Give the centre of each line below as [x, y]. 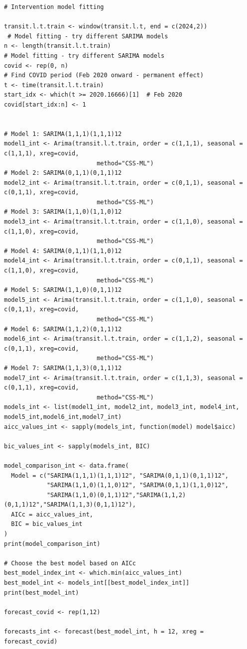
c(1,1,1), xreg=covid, [42, 153]
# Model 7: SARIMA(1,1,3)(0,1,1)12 [63, 368]
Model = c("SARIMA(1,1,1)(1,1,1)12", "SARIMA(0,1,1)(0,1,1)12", [120, 475]
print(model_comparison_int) [52, 544]
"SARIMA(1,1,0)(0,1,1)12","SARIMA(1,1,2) [116, 495]
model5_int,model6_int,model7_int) [63, 417]
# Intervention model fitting [54, 7]
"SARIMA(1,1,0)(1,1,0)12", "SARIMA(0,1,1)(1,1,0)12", [138, 485]
